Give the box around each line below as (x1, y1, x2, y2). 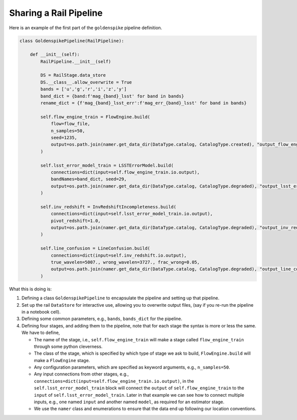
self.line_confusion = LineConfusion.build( (40, 245, 150, 251)
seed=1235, (50, 135, 78, 140)
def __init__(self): (30, 52, 80, 57)
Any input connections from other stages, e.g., (34, 371, 129, 377)
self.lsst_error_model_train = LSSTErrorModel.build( (40, 162, 174, 168)
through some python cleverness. (34, 343, 103, 349)
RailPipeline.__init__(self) (40, 58, 111, 64)
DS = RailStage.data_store (40, 72, 106, 78)
